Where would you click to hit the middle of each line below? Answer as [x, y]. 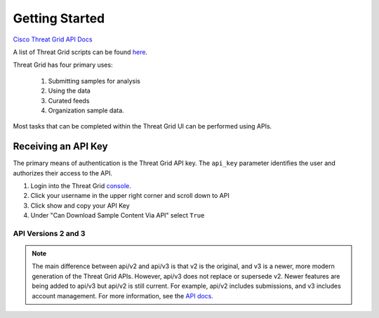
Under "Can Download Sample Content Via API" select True [118, 216]
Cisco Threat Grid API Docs [53, 39]
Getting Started [59, 18]
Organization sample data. [86, 110]
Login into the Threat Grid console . [81, 185]
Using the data [69, 91]
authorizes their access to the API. [62, 173]
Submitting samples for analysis [94, 81]
